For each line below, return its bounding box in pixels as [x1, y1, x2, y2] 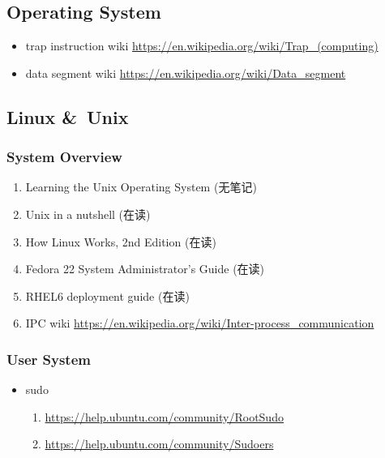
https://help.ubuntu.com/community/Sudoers [45, 435, 274, 452]
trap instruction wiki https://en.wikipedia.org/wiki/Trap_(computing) [25, 37, 379, 54]
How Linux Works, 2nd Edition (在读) [25, 233, 216, 250]
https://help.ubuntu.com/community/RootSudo [45, 408, 284, 425]
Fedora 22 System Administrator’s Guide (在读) [25, 260, 265, 277]
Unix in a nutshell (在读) [25, 205, 151, 222]
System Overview [6, 147, 122, 167]
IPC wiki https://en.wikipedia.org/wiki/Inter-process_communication [25, 315, 374, 332]
